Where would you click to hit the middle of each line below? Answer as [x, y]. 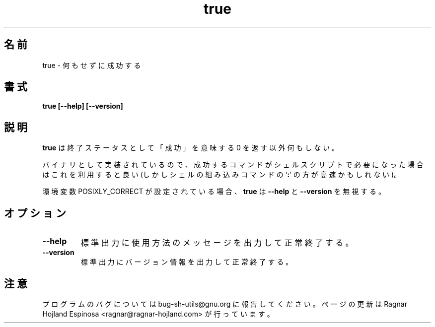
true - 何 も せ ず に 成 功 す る [92, 65]
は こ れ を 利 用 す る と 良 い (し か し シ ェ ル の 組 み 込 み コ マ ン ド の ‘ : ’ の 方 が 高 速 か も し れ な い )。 [222, 175]
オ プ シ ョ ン [35, 213]
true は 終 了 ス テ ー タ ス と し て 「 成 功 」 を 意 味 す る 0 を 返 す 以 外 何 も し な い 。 [191, 148]
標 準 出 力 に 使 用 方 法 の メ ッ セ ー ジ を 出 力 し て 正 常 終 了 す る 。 [217, 243]
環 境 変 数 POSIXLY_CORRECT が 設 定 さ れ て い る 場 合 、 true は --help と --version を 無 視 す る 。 [214, 192]
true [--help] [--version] [83, 106]
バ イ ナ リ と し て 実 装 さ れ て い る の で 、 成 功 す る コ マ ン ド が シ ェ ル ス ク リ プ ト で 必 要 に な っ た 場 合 [233, 165]
